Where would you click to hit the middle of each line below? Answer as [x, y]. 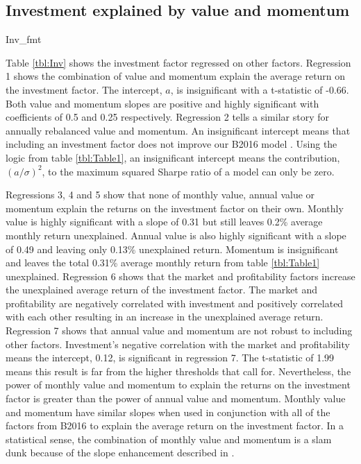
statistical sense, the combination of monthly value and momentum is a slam [169, 439]
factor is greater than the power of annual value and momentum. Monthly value [176, 398]
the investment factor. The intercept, [84, 89]
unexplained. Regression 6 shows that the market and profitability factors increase [180, 276]
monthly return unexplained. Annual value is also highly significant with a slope [176, 235]
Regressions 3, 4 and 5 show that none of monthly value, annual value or [160, 195]
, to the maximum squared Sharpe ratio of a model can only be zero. [188, 171]
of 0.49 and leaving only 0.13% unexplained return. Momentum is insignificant [172, 249]
